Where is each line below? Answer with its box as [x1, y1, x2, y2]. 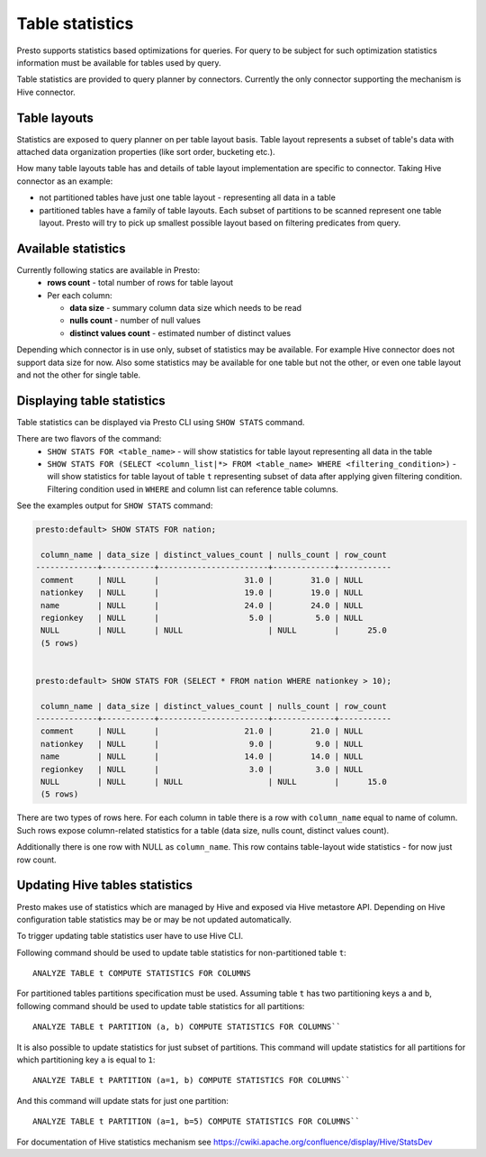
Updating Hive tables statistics [16, 878, 193, 893]
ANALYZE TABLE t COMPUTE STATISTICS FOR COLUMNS [32, 969, 251, 979]
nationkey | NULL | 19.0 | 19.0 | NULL [40, 588, 364, 598]
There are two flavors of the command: [16, 433, 162, 444]
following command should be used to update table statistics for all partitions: [16, 1000, 305, 1011]
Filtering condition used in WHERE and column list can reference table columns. [47, 483, 339, 495]
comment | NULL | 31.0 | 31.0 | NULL [40, 575, 364, 585]
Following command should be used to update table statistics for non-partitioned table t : [16, 947, 346, 958]
